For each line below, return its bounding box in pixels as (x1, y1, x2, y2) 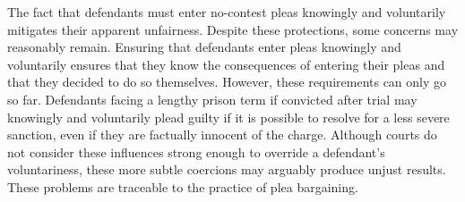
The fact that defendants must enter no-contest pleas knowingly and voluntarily (7, 3, 446, 21)
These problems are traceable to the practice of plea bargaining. (7, 177, 358, 196)
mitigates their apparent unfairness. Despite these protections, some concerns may (7, 20, 459, 38)
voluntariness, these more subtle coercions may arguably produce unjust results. (7, 160, 446, 179)
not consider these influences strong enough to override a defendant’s (7, 142, 385, 161)
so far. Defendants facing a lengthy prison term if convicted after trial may (7, 89, 418, 108)
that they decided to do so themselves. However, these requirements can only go (7, 72, 447, 91)
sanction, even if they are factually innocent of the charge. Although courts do (7, 125, 437, 144)
